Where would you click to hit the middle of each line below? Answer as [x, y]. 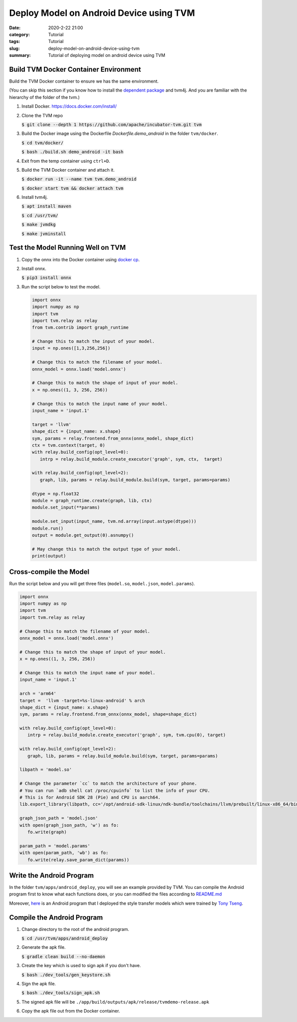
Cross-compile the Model [49, 572]
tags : [15, 42]
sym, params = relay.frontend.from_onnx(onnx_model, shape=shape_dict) [108, 714]
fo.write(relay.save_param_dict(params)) [78, 860]
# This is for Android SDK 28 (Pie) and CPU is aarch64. [90, 797]
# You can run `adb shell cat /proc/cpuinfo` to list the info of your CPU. [115, 790]
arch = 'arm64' [38, 694]
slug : [14, 48]
